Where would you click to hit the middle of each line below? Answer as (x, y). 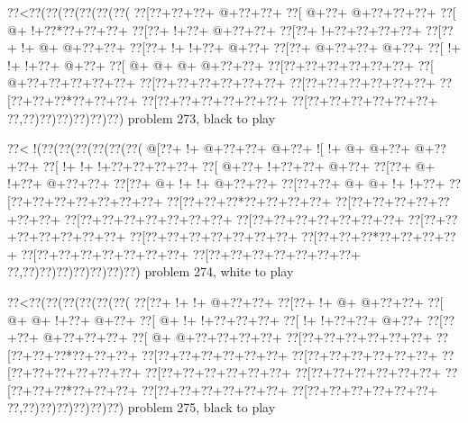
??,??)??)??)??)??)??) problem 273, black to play (142, 117)
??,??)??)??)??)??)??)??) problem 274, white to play (151, 271)
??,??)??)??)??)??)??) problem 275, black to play (142, 407)
